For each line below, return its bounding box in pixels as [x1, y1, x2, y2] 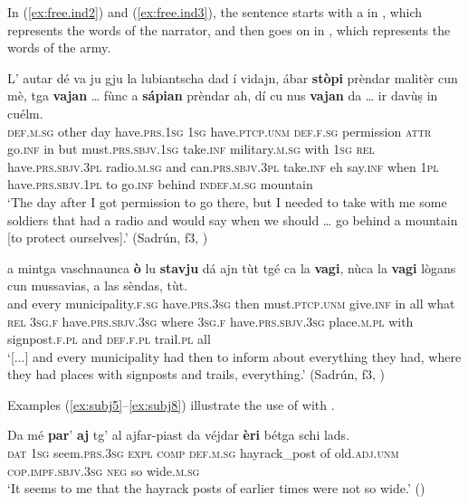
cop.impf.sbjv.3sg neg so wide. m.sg [7, 461, 200, 480]
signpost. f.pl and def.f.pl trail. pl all [7, 329, 211, 348]
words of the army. [7, 38, 111, 57]
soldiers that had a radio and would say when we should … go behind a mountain [7, 210, 458, 229]
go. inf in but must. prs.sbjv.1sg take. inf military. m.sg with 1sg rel [7, 139, 375, 158]
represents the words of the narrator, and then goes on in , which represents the [7, 20, 451, 39]
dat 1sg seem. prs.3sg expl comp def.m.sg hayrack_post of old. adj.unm [7, 443, 399, 462]
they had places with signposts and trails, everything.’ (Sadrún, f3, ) [7, 365, 386, 384]
